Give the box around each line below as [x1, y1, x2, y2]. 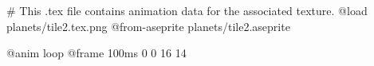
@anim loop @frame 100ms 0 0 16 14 [6, 45, 187, 61]
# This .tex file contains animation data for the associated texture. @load [6, 2, 368, 18]
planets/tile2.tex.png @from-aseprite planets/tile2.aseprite [6, 17, 290, 34]
